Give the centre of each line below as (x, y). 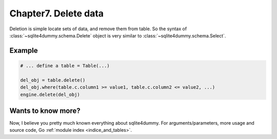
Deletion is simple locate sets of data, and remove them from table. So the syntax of (98, 29)
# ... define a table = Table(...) (65, 66)
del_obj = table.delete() (53, 80)
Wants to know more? (45, 111)
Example (24, 51)
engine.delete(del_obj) (50, 94)
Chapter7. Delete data (57, 13)
